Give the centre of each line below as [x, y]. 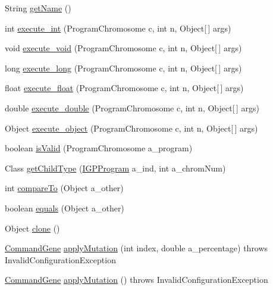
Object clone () [32, 228]
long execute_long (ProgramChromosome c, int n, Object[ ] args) [123, 68]
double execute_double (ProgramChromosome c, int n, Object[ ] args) [132, 107]
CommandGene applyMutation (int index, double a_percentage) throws [136, 248]
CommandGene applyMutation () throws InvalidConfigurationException [136, 280]
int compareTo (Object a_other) [64, 188]
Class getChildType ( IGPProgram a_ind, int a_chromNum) [115, 168]
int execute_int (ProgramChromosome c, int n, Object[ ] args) [118, 28]
